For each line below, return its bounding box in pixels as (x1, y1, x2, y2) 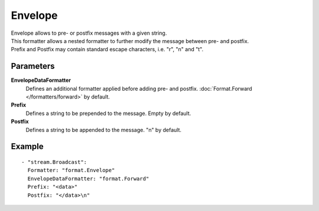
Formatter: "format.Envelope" (27, 167, 115, 174)
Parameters (11, 61, 55, 71)
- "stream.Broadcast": (21, 159, 87, 165)
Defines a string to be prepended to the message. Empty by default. (25, 110, 191, 117)
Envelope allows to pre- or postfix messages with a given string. (11, 29, 167, 37)
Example (11, 141, 44, 151)
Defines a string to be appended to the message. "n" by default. (25, 126, 182, 133)
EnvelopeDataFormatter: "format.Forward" (27, 175, 149, 182)
